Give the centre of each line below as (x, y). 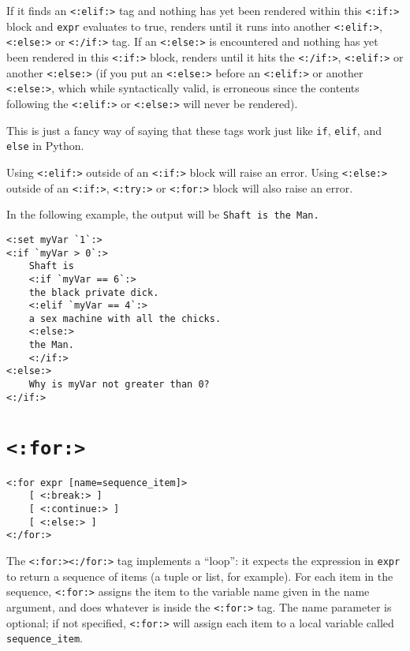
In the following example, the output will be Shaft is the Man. (163, 214)
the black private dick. (94, 292)
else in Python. (45, 146)
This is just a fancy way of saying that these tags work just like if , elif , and (194, 130)
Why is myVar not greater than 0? (119, 385)
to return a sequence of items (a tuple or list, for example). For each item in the (200, 576)
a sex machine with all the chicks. (125, 318)
